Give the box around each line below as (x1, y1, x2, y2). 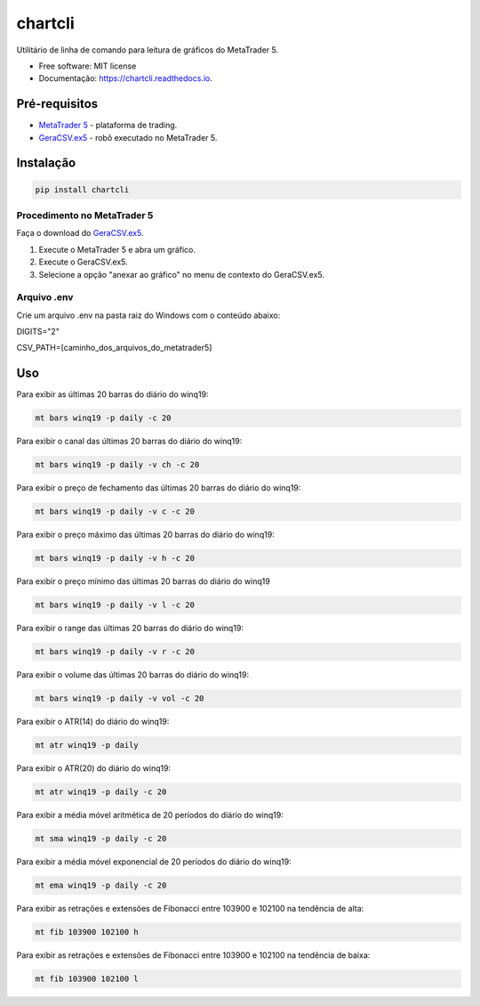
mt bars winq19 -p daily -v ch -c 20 (35, 459, 200, 470)
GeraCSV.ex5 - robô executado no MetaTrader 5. (38, 132, 218, 142)
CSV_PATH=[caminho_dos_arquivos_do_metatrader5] (16, 343, 212, 353)
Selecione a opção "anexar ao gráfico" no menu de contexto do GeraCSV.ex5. (38, 269, 324, 280)
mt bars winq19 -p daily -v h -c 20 (35, 553, 196, 564)
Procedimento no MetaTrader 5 (16, 209, 154, 222)
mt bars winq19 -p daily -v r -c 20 (35, 646, 196, 657)
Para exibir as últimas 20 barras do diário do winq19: (16, 389, 209, 400)
